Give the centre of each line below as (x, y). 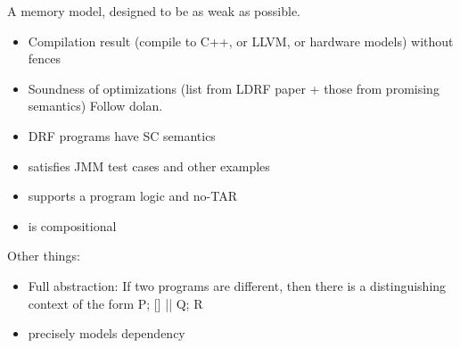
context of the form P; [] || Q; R (115, 303)
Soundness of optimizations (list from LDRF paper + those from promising (234, 88)
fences (45, 58)
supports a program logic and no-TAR (133, 196)
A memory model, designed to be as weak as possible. (154, 11)
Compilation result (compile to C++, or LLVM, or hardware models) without (241, 41)
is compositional (72, 225)
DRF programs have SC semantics (122, 135)
